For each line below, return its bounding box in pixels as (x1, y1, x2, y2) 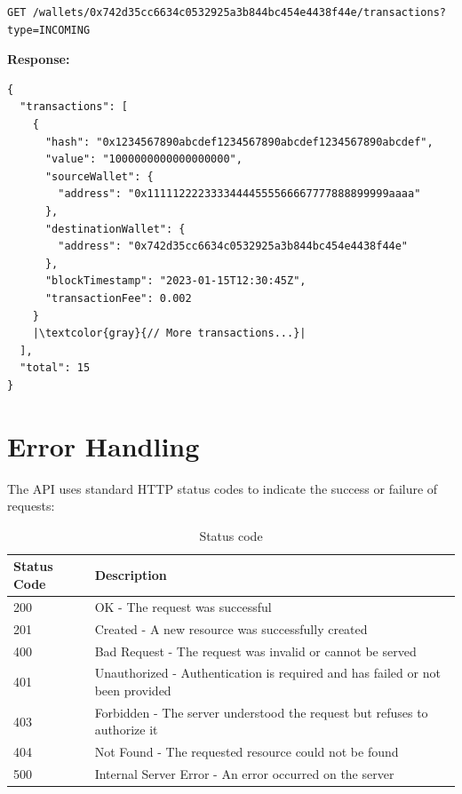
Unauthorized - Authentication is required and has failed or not (94, 663, 441, 682)
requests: (7, 496, 55, 515)
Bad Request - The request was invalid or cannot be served (94, 641, 417, 660)
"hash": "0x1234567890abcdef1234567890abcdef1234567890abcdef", (44, 135, 434, 148)
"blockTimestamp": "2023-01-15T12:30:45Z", (44, 274, 307, 288)
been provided (94, 680, 171, 699)
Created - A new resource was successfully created (94, 619, 368, 638)
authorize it (94, 720, 158, 739)
